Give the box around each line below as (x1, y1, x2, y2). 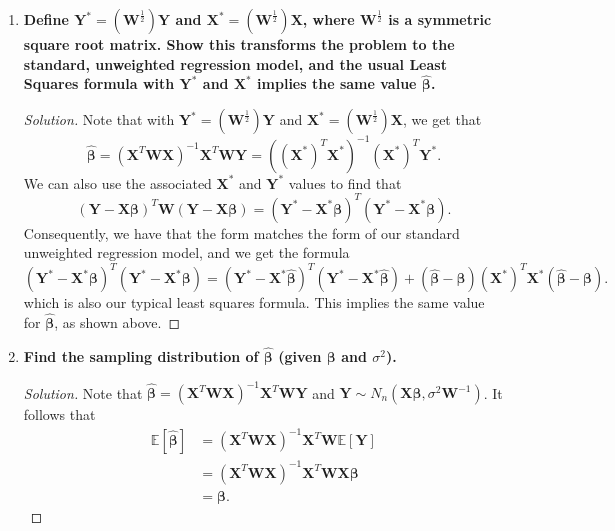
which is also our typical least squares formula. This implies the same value (23, 292, 485, 313)
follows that (23, 404, 96, 424)
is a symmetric (388, 9, 492, 29)
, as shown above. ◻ (54, 312, 181, 333)
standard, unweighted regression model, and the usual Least (23, 53, 447, 74)
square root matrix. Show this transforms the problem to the (23, 34, 455, 54)
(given (278, 345, 322, 366)
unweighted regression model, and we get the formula (23, 242, 350, 263)
